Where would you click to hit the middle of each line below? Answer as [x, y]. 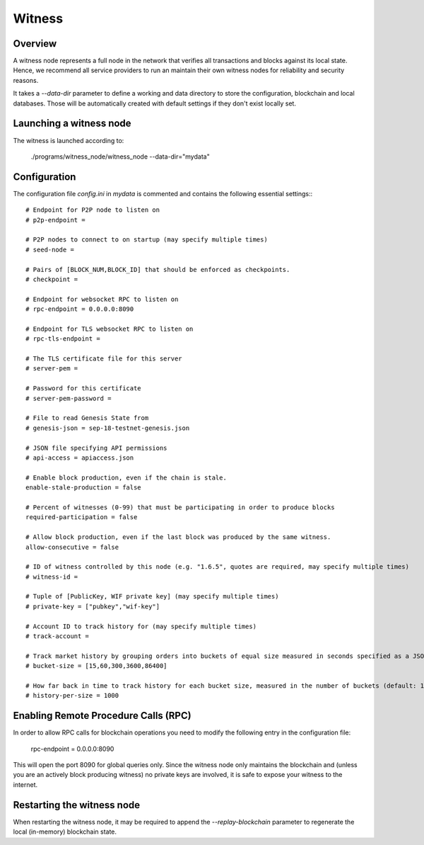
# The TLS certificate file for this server [104, 359]
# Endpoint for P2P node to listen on [93, 210]
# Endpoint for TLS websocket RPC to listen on [110, 329]
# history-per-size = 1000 [72, 696]
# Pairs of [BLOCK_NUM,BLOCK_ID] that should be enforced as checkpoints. [158, 270]
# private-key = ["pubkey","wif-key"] [93, 606]
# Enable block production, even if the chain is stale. [126, 477]
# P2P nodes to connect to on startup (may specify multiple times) [147, 240]
